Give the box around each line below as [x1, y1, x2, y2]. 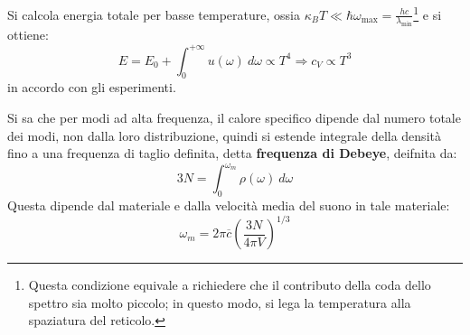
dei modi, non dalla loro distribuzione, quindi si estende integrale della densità [7, 126, 441, 144]
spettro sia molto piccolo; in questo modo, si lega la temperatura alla [28, 293, 411, 312]
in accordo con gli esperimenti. [7, 78, 176, 97]
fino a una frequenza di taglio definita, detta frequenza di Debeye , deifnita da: [7, 144, 457, 163]
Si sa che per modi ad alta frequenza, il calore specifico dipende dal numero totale [7, 107, 461, 126]
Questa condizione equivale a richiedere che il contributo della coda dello [28, 275, 431, 294]
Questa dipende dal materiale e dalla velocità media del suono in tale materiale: [7, 196, 450, 214]
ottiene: [7, 25, 49, 44]
